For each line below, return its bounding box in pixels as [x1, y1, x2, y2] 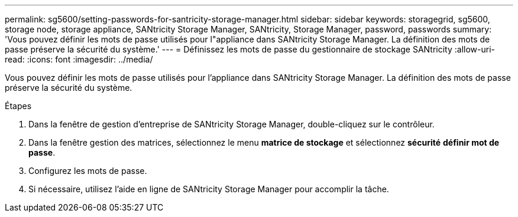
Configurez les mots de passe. [28, 166, 147, 176]
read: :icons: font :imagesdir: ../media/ [5, 54, 153, 64]
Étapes [5, 101, 32, 111]
